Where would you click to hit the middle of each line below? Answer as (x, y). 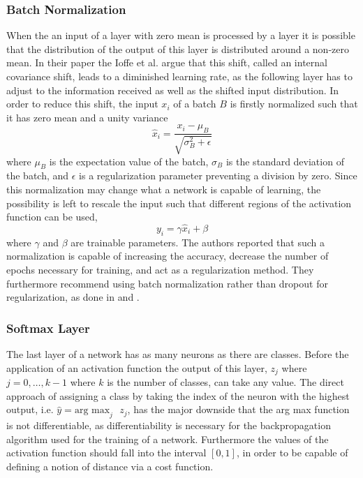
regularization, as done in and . (73, 297)
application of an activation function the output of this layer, (137, 367)
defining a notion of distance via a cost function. (110, 466)
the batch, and (38, 175)
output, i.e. (30, 409)
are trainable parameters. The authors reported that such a (198, 242)
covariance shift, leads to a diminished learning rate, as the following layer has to (179, 76)
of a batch (195, 104)
